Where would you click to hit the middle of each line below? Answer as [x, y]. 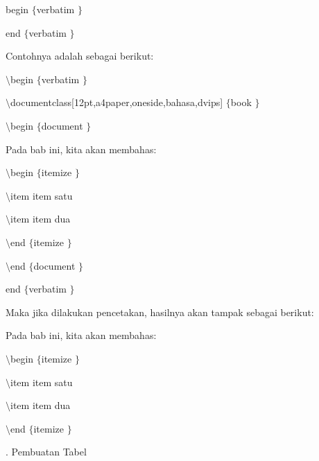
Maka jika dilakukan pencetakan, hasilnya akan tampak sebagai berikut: [160, 312]
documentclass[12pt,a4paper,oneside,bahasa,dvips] [117, 102]
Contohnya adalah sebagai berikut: [80, 56]
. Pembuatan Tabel [46, 452]
